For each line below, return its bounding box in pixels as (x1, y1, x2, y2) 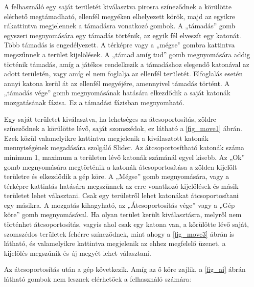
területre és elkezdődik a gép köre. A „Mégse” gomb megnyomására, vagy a (4, 171, 229, 181)
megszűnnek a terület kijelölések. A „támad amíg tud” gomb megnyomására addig (4, 49, 251, 59)
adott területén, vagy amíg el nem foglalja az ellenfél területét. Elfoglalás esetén (4, 68, 243, 79)
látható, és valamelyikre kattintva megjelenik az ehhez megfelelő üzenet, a (4, 238, 226, 248)
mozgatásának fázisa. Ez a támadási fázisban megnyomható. (4, 97, 185, 107)
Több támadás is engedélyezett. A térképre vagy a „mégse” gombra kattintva (4, 40, 235, 50)
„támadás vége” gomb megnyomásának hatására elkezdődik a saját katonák (4, 88, 231, 98)
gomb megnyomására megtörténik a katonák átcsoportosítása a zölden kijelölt (4, 161, 237, 172)
